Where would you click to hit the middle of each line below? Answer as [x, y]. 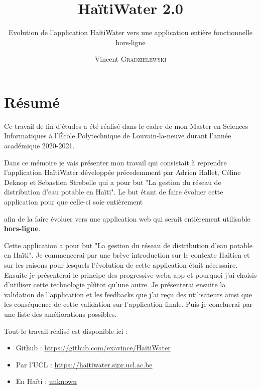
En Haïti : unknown [46, 381]
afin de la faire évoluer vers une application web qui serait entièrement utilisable [127, 218]
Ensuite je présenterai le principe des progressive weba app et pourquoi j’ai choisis [130, 274]
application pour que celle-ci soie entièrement [74, 202]
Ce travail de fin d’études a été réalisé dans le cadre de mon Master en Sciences [126, 126]
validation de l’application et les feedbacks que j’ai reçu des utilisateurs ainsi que [128, 294]
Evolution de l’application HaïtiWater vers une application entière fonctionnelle [130, 32]
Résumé [32, 102]
